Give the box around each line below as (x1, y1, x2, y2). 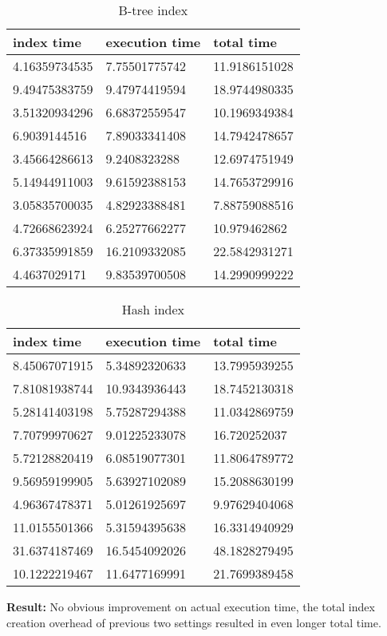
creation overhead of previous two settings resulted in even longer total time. (6, 614, 381, 630)
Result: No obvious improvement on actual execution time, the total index (6, 598, 375, 614)
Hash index (121, 300, 185, 318)
